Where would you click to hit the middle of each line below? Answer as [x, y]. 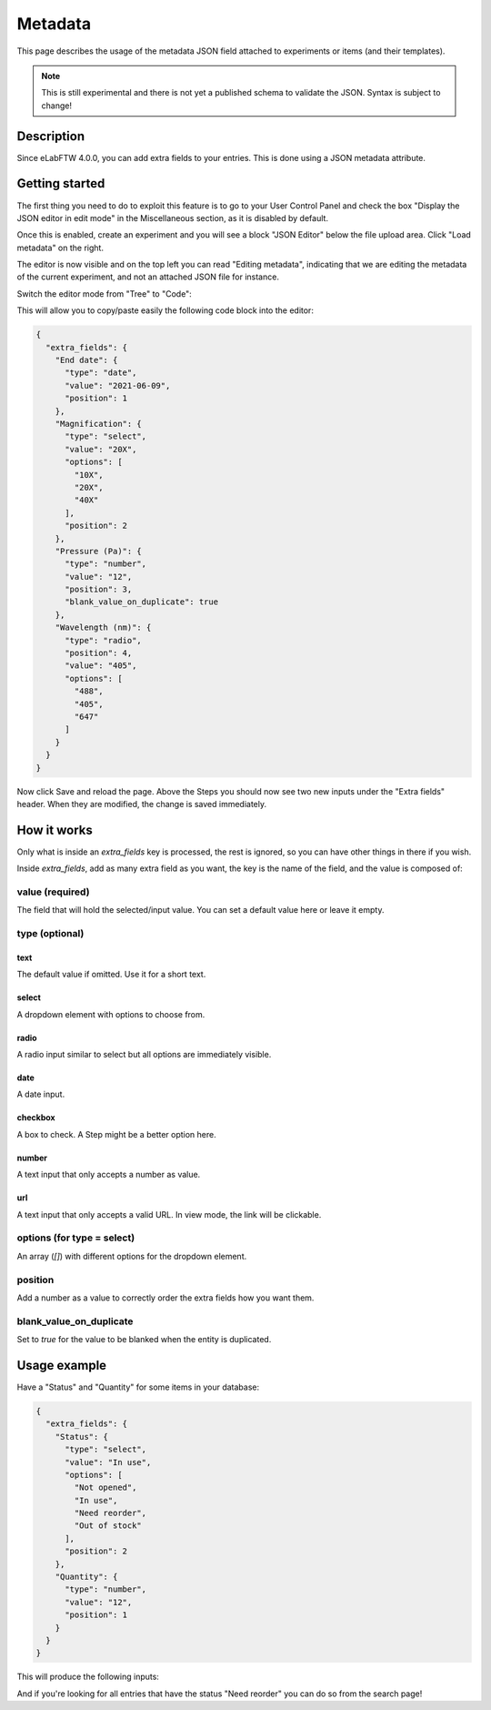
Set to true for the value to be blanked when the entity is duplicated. [144, 1340]
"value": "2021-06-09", [118, 385]
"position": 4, [99, 653]
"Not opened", [105, 1487]
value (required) [53, 892]
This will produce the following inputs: [88, 1677]
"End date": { [86, 360]
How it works [55, 830]
